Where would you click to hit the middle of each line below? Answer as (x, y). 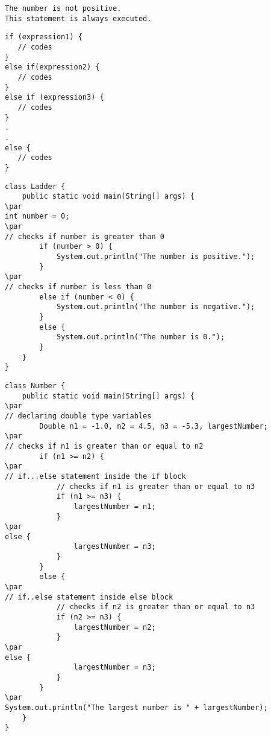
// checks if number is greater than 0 (85, 236)
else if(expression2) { (52, 67)
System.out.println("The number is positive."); (156, 257)
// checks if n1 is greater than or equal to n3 (156, 486)
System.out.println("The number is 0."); (141, 337)
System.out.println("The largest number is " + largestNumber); (136, 707)
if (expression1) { (44, 37)
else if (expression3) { (55, 98)
